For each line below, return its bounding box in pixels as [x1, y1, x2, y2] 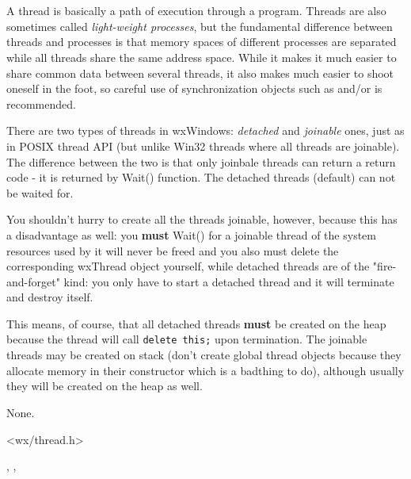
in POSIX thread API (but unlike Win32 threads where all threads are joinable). [6, 137, 400, 154]
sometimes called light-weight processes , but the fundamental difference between [6, 17, 393, 34]
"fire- [372, 258, 397, 274]
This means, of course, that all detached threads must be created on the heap [6, 315, 386, 331]
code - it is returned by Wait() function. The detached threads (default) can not [6, 169, 396, 186]
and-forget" [6, 273, 60, 289]
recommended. [6, 95, 76, 112]
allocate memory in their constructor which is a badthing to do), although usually [6, 362, 405, 378]
